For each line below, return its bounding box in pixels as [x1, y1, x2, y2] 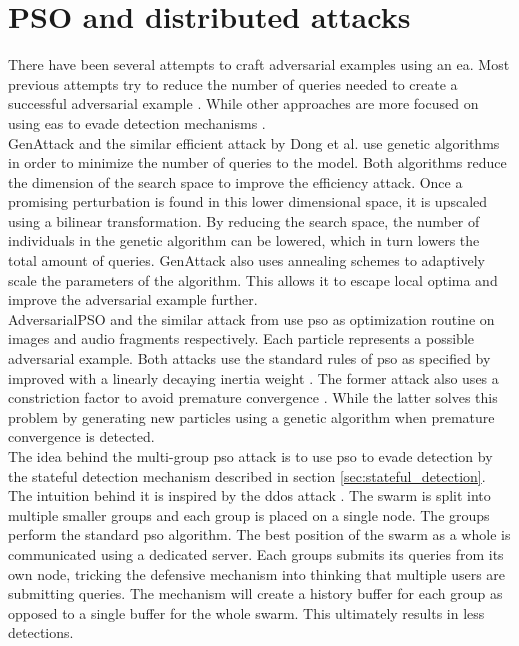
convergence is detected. [8, 426, 155, 447]
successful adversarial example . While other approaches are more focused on [8, 93, 479, 114]
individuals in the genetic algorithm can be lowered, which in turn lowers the [8, 230, 480, 251]
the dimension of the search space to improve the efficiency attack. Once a [8, 171, 463, 192]
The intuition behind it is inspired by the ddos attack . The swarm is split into [8, 485, 491, 506]
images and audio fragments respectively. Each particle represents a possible [8, 328, 475, 349]
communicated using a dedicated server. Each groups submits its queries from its [8, 543, 504, 564]
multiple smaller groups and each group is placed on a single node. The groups [8, 504, 490, 525]
